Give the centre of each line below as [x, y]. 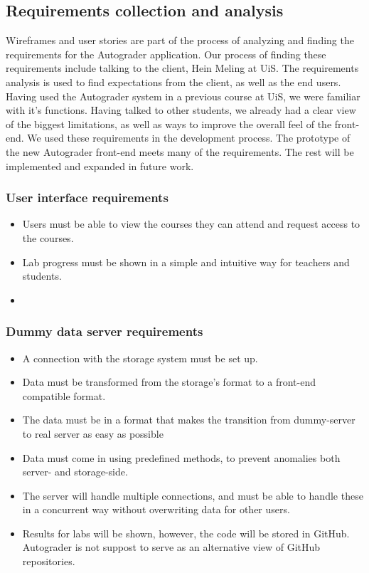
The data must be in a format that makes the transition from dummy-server [189, 420]
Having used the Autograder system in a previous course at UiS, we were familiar [183, 96]
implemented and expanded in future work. [100, 165]
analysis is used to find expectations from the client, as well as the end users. [173, 82]
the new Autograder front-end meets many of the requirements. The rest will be [180, 151]
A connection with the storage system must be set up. [140, 358]
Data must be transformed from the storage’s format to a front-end [169, 382]
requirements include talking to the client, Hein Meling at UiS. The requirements [182, 68]
